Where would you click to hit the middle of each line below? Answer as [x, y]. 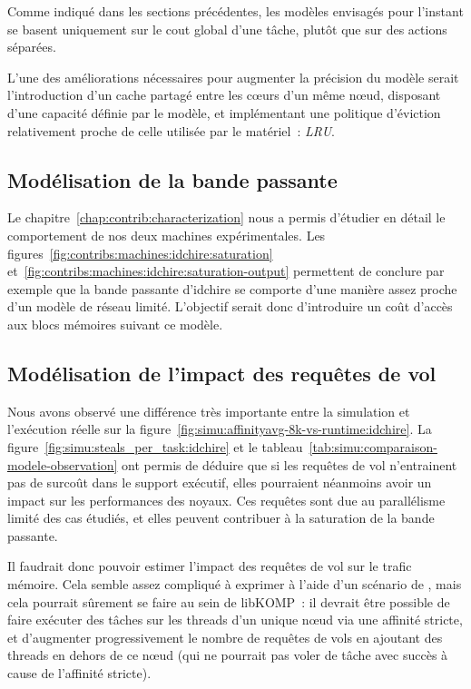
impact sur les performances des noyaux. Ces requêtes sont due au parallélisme [226, 500]
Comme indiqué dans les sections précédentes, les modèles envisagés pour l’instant [235, 11]
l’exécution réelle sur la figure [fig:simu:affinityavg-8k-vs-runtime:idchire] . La [220, 429]
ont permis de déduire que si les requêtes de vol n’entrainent [289, 464]
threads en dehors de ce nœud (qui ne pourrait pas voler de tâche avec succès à [228, 655]
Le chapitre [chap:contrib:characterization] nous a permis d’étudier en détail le [226, 217]
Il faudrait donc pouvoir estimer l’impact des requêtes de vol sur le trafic [210, 566]
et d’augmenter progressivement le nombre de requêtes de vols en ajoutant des [225, 637]
